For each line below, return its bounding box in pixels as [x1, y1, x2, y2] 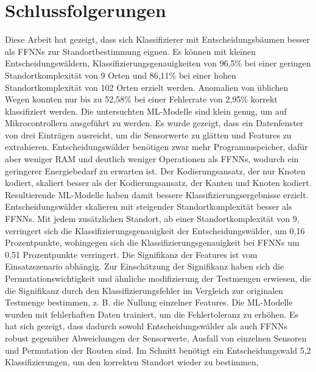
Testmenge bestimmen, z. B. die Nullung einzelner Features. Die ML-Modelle [5, 296, 293, 309]
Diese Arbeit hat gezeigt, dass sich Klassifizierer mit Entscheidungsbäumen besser [5, 33, 310, 46]
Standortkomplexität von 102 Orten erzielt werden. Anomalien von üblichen [5, 80, 289, 93]
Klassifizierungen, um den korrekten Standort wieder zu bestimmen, [5, 356, 259, 368]
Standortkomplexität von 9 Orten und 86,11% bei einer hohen [5, 68, 236, 81]
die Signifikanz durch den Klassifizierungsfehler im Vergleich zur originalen [5, 284, 284, 296]
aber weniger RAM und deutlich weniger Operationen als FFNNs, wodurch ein [5, 152, 299, 165]
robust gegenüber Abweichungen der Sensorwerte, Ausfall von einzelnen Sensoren [5, 331, 307, 344]
